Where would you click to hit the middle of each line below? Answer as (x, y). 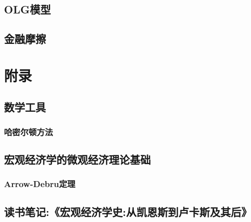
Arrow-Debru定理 (40, 184)
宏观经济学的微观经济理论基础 (77, 159)
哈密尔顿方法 (29, 131)
